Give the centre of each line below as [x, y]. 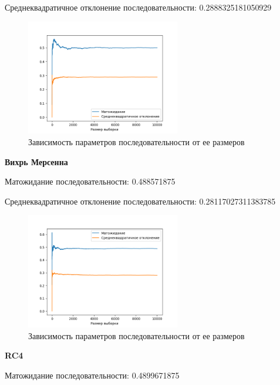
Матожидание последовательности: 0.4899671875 [92, 375]
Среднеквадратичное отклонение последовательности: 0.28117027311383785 [140, 201]
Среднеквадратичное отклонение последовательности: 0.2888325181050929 [138, 7]
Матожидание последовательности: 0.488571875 [90, 181]
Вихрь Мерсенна [36, 161]
